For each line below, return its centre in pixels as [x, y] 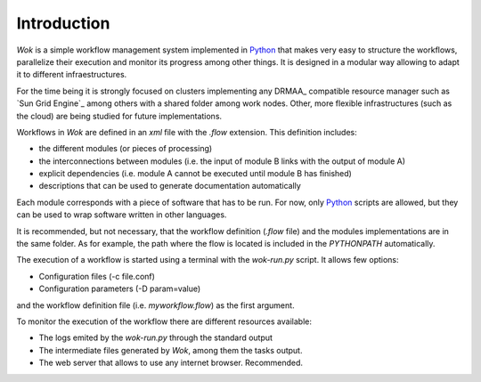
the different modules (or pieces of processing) [126, 149]
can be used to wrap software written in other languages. [122, 215]
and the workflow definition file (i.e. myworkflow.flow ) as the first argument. [155, 305]
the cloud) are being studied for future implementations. [119, 116]
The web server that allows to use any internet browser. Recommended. [171, 363]
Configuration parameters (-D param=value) [120, 289]
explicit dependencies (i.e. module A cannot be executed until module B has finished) [195, 174]
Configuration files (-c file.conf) [97, 276]
